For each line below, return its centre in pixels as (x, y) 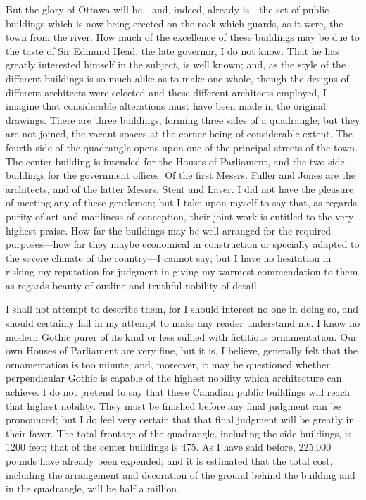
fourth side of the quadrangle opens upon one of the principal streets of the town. (182, 147)
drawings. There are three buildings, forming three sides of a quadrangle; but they (183, 119)
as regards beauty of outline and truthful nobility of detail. (133, 285)
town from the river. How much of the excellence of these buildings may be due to (183, 37)
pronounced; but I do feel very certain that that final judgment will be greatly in (180, 419)
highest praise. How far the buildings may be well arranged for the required (169, 230)
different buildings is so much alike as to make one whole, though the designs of (177, 78)
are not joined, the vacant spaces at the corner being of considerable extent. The (179, 133)
